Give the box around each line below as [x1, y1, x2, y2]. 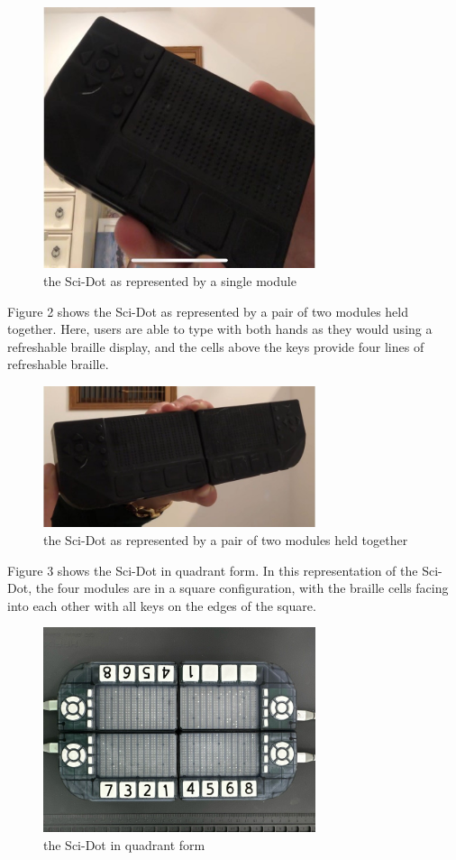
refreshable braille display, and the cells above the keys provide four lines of [7, 337, 424, 356]
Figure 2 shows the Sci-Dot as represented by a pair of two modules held [7, 301, 409, 320]
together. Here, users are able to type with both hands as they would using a [7, 319, 433, 338]
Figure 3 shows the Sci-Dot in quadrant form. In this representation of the [7, 560, 418, 579]
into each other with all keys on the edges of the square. [7, 596, 316, 615]
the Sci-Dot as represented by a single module [43, 271, 296, 290]
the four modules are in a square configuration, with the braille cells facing [35, 578, 449, 597]
